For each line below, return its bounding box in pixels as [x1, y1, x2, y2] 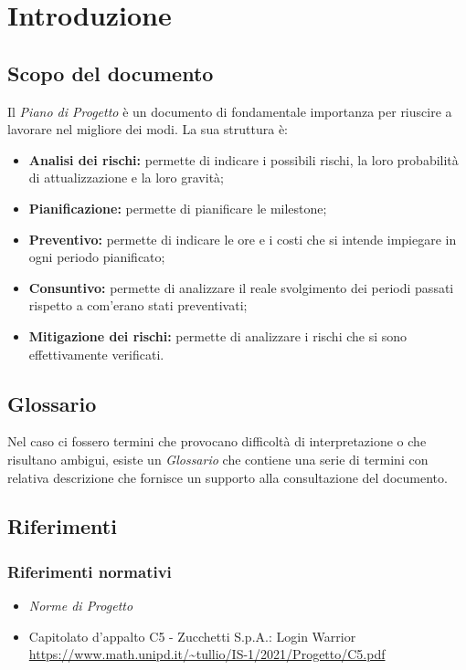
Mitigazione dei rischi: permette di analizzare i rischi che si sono [28, 326, 408, 345]
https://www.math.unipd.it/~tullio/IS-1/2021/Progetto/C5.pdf [28, 644, 386, 664]
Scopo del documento [7, 58, 214, 87]
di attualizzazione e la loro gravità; [28, 168, 224, 187]
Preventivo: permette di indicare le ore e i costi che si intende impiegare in [28, 229, 457, 248]
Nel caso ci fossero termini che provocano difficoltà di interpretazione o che [7, 432, 427, 451]
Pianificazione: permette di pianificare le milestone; [28, 198, 327, 217]
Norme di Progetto [28, 596, 133, 615]
